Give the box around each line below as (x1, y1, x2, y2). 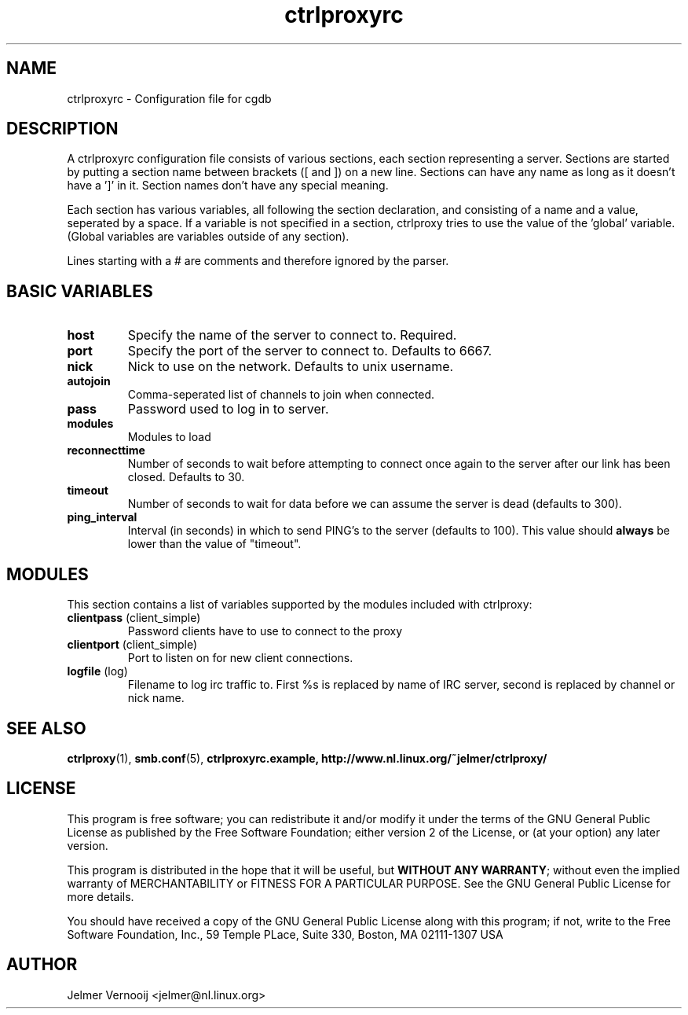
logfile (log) (67, 664, 128, 679)
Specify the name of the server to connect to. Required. (127, 327, 457, 344)
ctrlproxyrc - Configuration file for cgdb (67, 91, 272, 105)
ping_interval (67, 510, 137, 524)
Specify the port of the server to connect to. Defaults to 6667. (127, 343, 492, 359)
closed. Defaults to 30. (127, 470, 245, 484)
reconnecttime (67, 443, 145, 458)
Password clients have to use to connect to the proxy (127, 624, 403, 638)
